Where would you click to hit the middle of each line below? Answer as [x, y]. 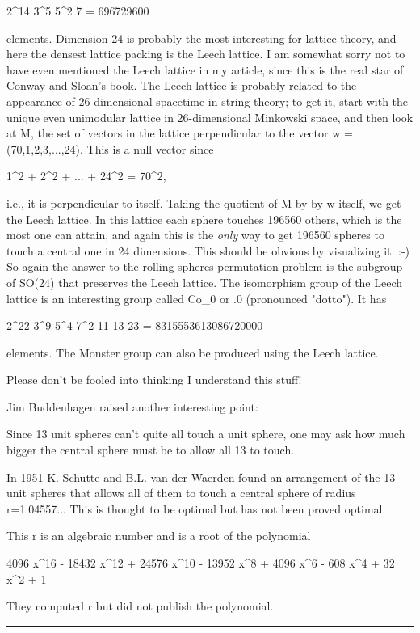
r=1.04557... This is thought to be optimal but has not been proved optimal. [196, 508]
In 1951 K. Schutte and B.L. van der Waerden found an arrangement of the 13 [201, 477]
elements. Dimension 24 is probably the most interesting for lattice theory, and [202, 38]
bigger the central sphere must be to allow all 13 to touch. [151, 450]
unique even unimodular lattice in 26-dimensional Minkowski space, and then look [210, 117]
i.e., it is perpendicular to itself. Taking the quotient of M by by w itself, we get [204, 203]
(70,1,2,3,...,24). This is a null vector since [110, 148]
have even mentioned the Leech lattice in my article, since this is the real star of [205, 69]
